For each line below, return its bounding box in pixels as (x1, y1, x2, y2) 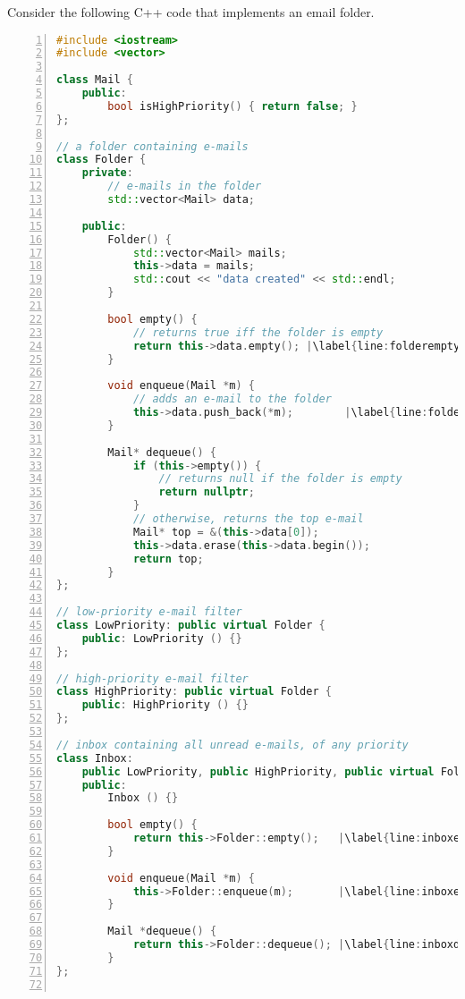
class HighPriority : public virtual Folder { (56, 685, 332, 698)
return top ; (132, 552, 204, 565)
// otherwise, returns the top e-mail (132, 512, 364, 526)
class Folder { (56, 153, 147, 166)
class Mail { (56, 73, 133, 87)
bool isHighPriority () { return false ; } (107, 99, 358, 113)
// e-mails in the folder (107, 180, 262, 193)
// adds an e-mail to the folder (132, 393, 332, 406)
